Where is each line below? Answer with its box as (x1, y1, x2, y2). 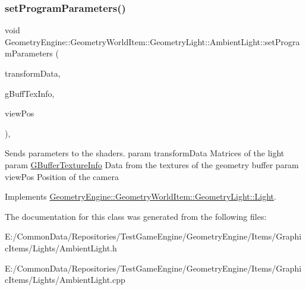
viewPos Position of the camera (5, 170, 119, 182)
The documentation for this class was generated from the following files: (5, 210, 267, 222)
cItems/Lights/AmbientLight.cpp (5, 273, 125, 286)
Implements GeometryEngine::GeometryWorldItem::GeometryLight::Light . (5, 190, 276, 203)
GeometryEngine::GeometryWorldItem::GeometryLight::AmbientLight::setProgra (5, 35, 300, 48)
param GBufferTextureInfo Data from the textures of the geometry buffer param (5, 158, 299, 171)
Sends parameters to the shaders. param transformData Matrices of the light (5, 147, 285, 159)
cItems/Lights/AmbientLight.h (5, 241, 117, 254)
